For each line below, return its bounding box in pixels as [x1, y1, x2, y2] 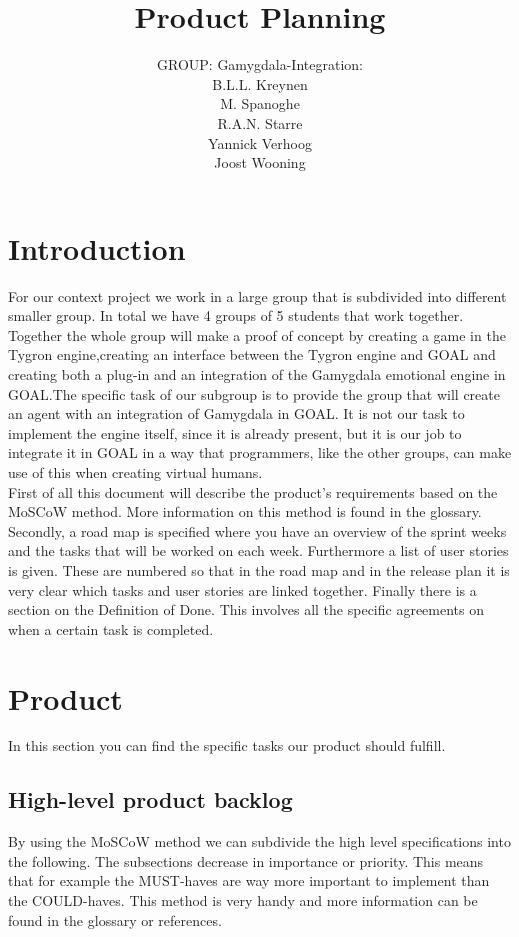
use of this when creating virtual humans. [8, 461, 263, 482]
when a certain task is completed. [8, 618, 214, 639]
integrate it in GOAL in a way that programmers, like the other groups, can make [8, 442, 512, 463]
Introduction [8, 227, 186, 268]
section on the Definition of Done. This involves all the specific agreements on [8, 599, 484, 620]
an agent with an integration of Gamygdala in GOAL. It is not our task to [8, 403, 465, 424]
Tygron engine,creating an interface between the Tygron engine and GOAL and [8, 344, 496, 365]
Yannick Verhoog [208, 132, 312, 153]
